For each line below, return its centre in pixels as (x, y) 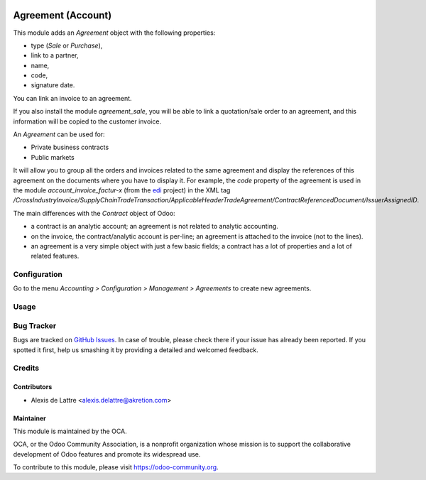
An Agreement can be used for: (59, 134)
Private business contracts (70, 147)
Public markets (53, 157)
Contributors (33, 387)
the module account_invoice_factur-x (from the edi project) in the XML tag (122, 190)
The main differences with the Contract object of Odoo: (94, 213)
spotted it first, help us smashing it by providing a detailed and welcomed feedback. (136, 350)
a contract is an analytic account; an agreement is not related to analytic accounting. (154, 227)
